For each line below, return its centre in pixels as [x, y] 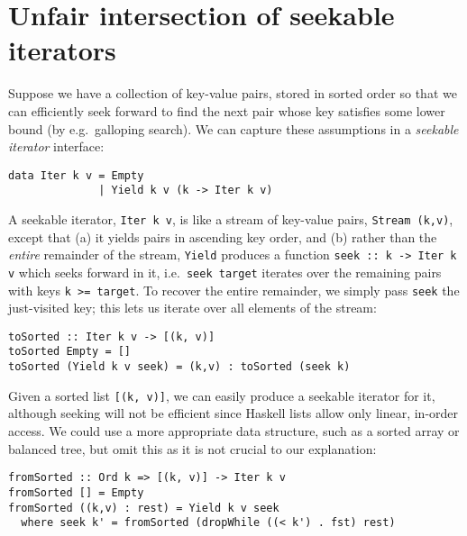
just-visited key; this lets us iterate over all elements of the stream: [192, 308]
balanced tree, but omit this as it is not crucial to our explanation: [192, 448]
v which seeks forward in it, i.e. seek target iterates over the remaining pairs [225, 272]
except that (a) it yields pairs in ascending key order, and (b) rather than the [223, 236]
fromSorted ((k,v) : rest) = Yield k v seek [144, 508]
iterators [62, 50]
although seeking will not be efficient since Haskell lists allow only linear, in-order [233, 413]
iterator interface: [56, 146]
